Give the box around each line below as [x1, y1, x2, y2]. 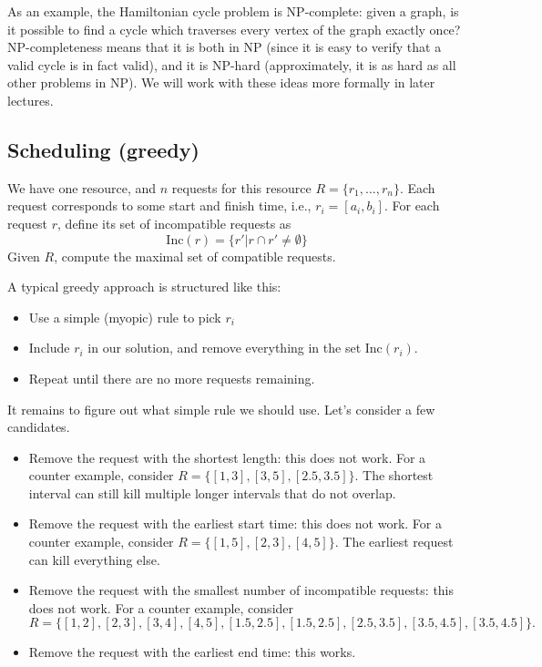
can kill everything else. [28, 549, 160, 569]
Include [28, 338, 70, 357]
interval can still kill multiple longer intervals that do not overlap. [28, 483, 396, 502]
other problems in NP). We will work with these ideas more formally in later [7, 73, 435, 92]
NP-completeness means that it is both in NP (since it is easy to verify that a [7, 37, 442, 56]
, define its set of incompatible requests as [57, 213, 291, 232]
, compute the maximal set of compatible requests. [54, 246, 336, 265]
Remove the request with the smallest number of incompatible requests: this [28, 580, 455, 600]
